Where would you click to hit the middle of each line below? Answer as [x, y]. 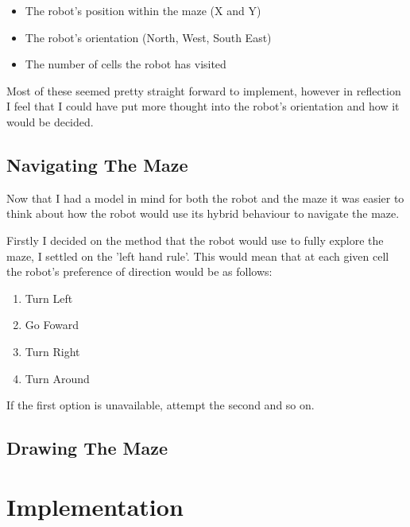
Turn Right [52, 351]
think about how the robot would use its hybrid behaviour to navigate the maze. [203, 213]
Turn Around [57, 378]
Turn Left [49, 298]
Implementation [95, 506]
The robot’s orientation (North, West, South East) [148, 37]
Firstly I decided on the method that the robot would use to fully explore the [195, 240]
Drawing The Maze [87, 448]
